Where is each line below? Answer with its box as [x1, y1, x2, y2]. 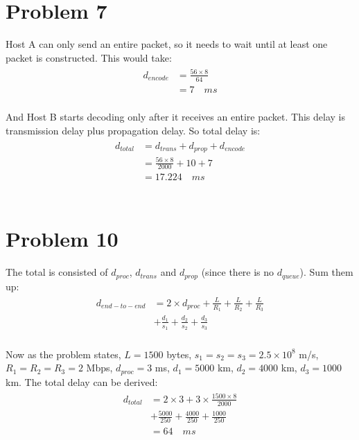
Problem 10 [6, 225, 119, 253]
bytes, [166, 346, 192, 361]
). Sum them [299, 265, 353, 279]
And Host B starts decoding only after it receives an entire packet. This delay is [6, 109, 345, 124]
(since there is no [201, 265, 274, 279]
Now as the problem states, [6, 346, 121, 361]
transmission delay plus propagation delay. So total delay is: [6, 123, 261, 137]
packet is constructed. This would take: [6, 50, 172, 64]
